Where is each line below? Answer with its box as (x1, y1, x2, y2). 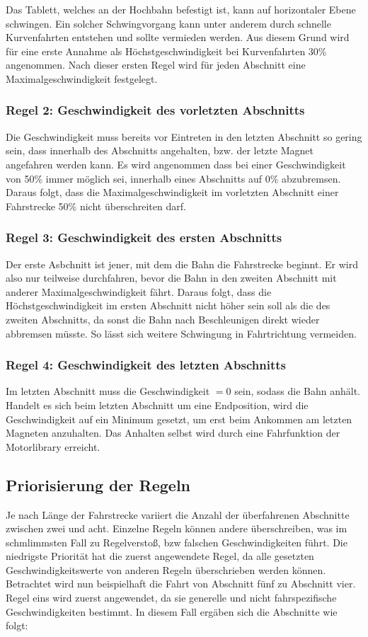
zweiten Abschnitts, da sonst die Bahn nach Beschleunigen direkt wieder (6, 311, 320, 326)
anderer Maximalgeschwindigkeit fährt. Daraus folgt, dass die (6, 284, 272, 299)
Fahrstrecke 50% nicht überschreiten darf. (6, 198, 186, 213)
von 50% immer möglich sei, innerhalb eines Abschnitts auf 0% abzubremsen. (6, 171, 341, 185)
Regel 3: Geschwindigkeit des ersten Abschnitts (6, 229, 282, 246)
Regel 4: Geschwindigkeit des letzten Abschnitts (6, 356, 286, 374)
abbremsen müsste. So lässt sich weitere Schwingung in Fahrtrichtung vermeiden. (6, 326, 357, 340)
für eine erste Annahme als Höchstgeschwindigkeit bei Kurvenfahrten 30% (6, 43, 327, 58)
